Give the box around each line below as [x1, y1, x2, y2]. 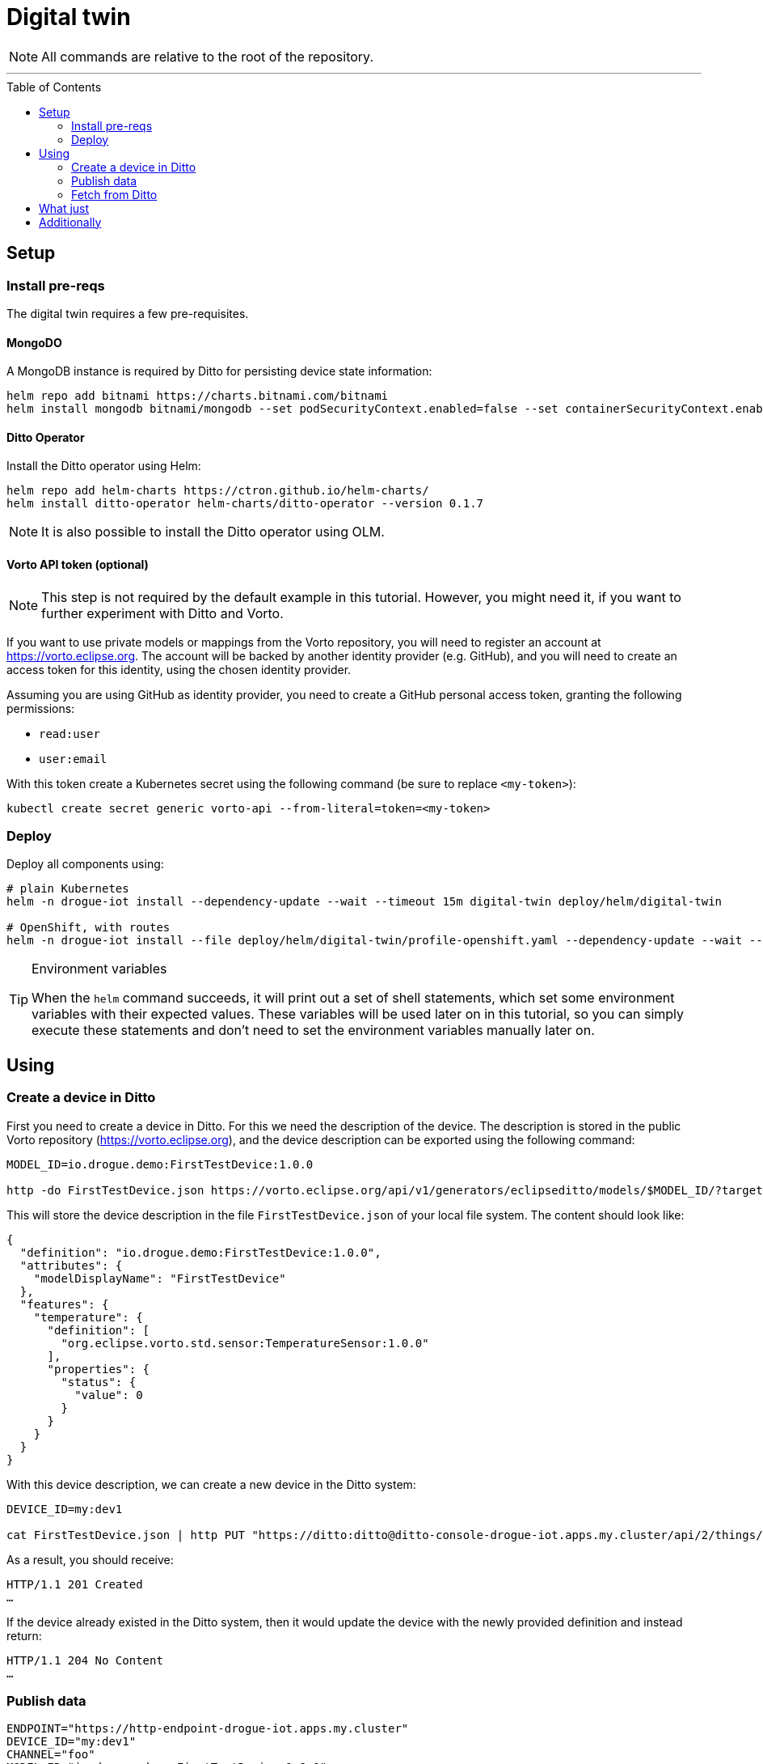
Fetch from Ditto [71, 187, 158, 201]
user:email [39, 752, 107, 765]
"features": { [19, 1297, 109, 1311]
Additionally [39, 214, 102, 229]
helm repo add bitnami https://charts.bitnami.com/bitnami [6, 389, 389, 403]
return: [6, 1628, 42, 1643]
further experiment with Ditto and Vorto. [41, 604, 284, 621]
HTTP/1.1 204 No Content [6, 1653, 163, 1667]
